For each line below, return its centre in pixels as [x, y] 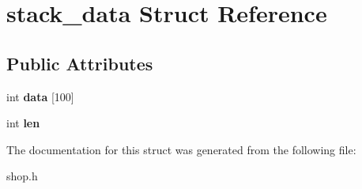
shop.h [22, 176]
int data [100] [40, 96]
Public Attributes [80, 63]
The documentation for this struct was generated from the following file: [181, 149]
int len [23, 123]
